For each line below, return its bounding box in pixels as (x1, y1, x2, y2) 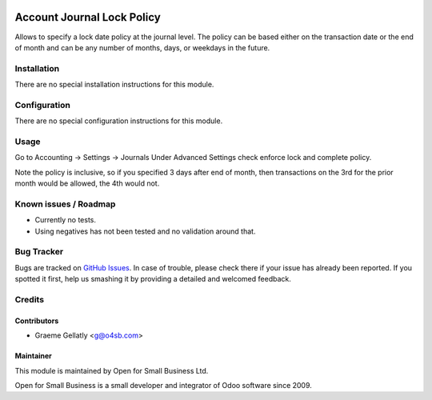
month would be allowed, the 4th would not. (14, 178, 160, 188)
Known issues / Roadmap (14, 198, 116, 210)
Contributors (14, 316, 59, 326)
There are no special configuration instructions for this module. (14, 116, 223, 126)
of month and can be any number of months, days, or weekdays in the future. (14, 42, 270, 52)
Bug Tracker (14, 246, 64, 258)
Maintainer (14, 351, 52, 361)
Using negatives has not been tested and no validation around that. (34, 226, 256, 236)
